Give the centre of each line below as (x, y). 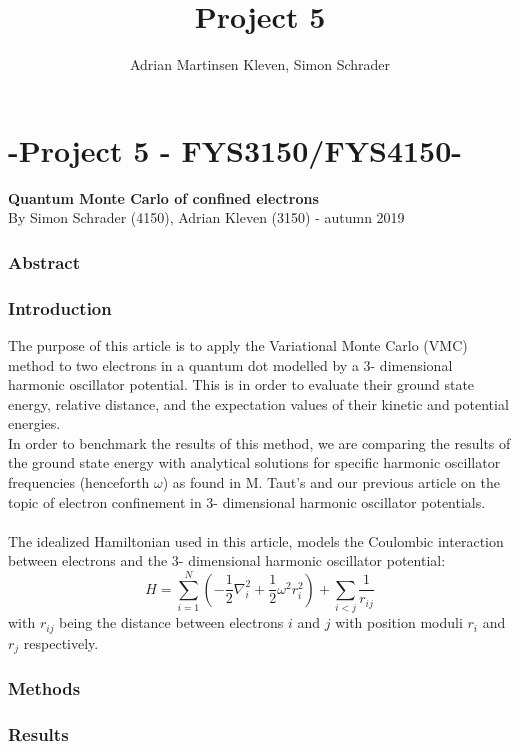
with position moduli (399, 622)
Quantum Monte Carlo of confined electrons (163, 197)
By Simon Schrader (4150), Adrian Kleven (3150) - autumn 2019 (206, 217)
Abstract (44, 261)
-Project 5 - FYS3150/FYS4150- (235, 149)
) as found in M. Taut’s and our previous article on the (331, 482)
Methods (44, 687)
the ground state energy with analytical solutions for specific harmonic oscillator (254, 462)
